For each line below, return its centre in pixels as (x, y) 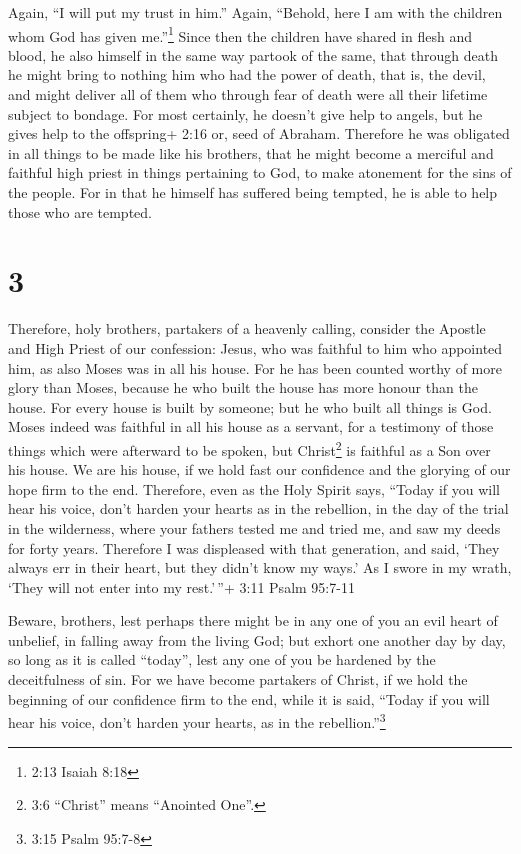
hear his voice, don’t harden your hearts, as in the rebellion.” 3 (197, 720)
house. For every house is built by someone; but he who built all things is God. (250, 406)
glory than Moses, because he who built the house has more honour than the (243, 387)
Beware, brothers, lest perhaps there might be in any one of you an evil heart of (253, 620)
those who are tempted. (80, 211)
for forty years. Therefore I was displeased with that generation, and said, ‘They (254, 547)
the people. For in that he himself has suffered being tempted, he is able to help (253, 192)
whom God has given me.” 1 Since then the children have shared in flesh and (240, 34)
